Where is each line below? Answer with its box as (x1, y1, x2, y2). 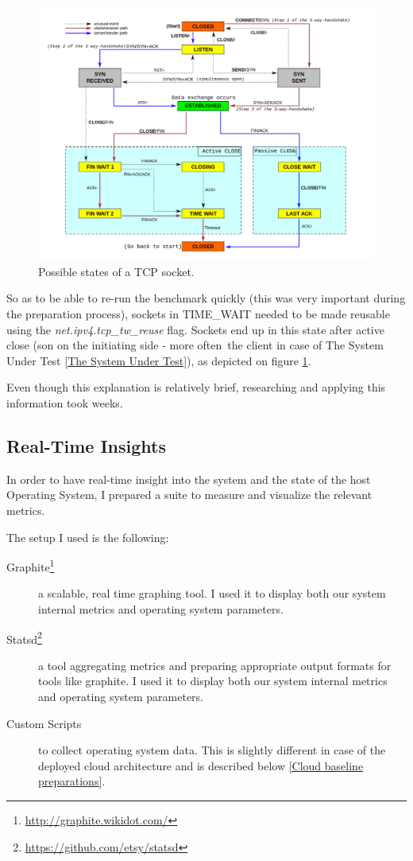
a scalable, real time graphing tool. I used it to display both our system (38, 585, 386, 602)
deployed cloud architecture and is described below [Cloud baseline (38, 757, 364, 773)
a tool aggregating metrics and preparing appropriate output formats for (38, 656, 392, 673)
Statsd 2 (6, 628, 42, 647)
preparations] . (38, 773, 106, 789)
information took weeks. (6, 394, 123, 411)
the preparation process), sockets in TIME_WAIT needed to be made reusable (6, 306, 390, 322)
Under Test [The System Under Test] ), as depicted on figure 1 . (6, 352, 311, 368)
